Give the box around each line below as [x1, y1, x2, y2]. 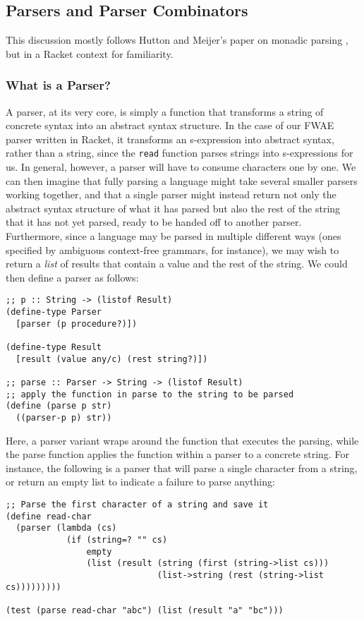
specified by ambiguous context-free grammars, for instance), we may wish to [6, 242, 339, 257]
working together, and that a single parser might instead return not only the [6, 187, 336, 202]
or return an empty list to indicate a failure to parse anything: [6, 474, 275, 489]
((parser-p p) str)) [16, 412, 112, 423]
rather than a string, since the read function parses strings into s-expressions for [6, 145, 353, 160]
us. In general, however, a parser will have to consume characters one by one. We [6, 159, 356, 174]
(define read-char [6, 511, 92, 521]
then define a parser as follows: [6, 270, 139, 284]
